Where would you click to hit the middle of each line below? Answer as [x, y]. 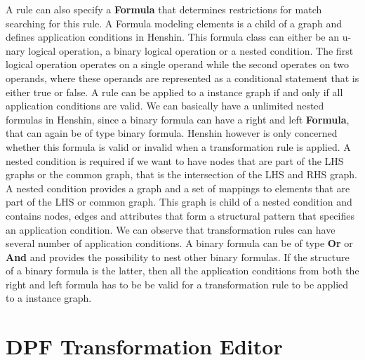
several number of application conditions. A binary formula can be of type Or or [179, 243]
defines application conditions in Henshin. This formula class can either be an [173, 37]
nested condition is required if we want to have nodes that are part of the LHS [175, 160]
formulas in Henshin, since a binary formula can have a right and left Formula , [178, 119]
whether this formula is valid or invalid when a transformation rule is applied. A [178, 146]
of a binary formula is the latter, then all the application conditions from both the [182, 271]
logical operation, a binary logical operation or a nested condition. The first [191, 50]
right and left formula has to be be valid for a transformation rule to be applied [177, 284]
